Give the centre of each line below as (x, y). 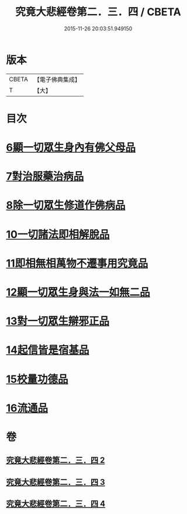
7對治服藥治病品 (45, 177)
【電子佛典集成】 (57, 80)
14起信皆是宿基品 (48, 350)
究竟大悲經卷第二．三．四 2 (56, 460)
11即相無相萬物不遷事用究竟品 (77, 263)
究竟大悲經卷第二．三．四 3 (56, 482)
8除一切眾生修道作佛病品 (66, 206)
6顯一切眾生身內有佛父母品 (71, 148)
